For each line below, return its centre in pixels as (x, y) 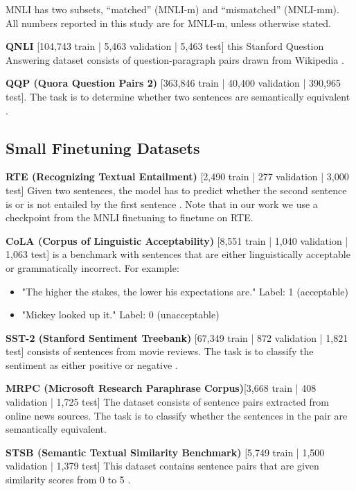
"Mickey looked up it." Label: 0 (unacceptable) (121, 315)
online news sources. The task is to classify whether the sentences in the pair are (177, 415)
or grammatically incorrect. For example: (92, 267)
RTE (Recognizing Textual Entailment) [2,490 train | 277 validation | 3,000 (177, 176)
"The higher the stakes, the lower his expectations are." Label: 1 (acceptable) (185, 291)
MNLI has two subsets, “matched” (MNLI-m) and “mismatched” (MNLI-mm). (172, 9)
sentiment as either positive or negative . (92, 364)
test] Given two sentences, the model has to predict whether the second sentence (176, 190)
